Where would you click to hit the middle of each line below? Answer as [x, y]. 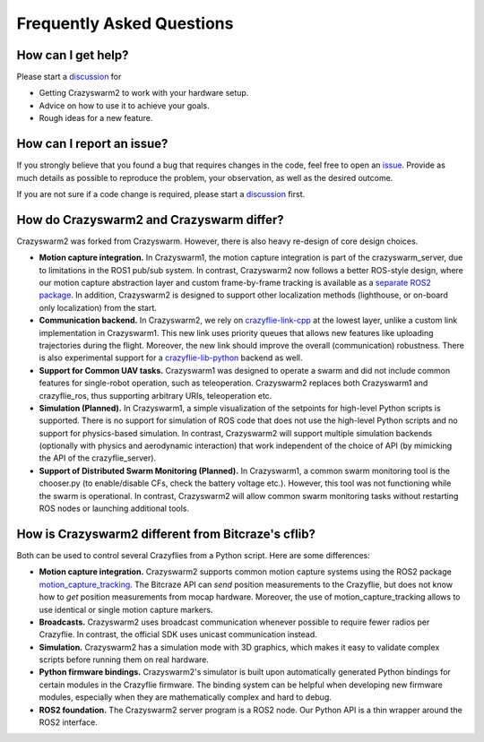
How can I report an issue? [92, 144]
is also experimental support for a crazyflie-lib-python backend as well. [171, 358]
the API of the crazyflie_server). [98, 458]
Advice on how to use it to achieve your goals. [124, 105]
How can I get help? [73, 55]
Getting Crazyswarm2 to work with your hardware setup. [144, 93]
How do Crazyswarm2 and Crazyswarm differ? [150, 220]
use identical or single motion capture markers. [126, 609]
